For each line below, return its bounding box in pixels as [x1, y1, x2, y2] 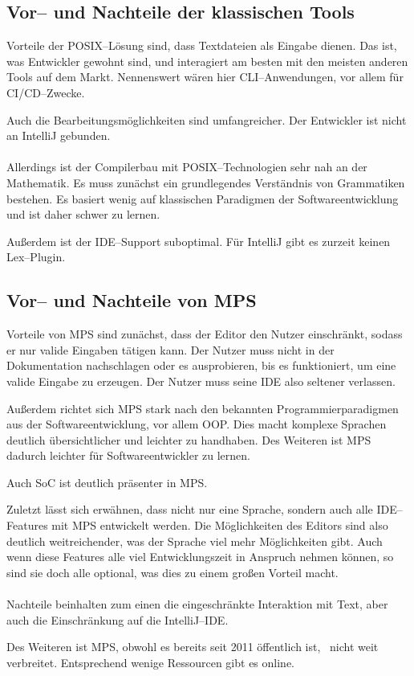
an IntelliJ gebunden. [6, 127, 111, 144]
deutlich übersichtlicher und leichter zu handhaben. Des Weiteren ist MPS [6, 431, 371, 448]
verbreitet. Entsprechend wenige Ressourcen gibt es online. [6, 653, 295, 670]
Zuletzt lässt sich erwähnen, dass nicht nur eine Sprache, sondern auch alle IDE [6, 501, 397, 518]
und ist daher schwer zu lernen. [6, 206, 160, 223]
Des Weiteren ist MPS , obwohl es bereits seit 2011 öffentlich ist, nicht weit [6, 638, 379, 655]
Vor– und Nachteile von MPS [6, 288, 257, 313]
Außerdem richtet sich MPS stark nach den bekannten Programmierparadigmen [6, 399, 399, 416]
